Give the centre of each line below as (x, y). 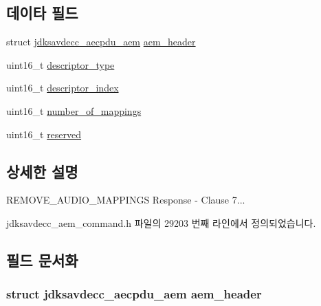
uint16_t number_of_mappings (74, 110)
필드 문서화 (42, 260)
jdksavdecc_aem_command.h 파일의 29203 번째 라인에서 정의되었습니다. (161, 222)
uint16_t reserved (44, 134)
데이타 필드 (42, 13)
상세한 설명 (42, 171)
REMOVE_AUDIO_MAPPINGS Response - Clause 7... (126, 200)
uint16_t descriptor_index (63, 88)
